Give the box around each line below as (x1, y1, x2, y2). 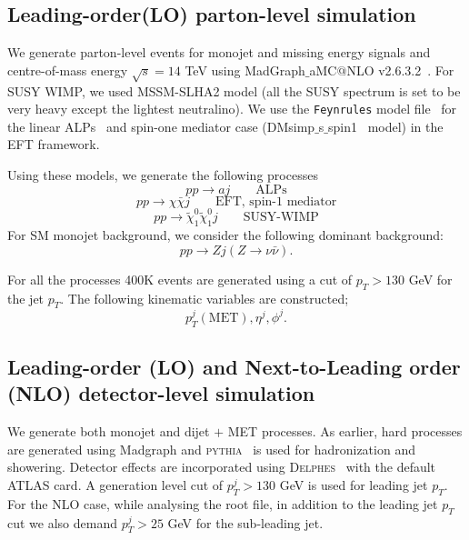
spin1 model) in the (328, 116, 444, 135)
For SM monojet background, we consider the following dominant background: (7, 225, 444, 245)
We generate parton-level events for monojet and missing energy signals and (7, 43, 431, 62)
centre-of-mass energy (7, 60, 128, 79)
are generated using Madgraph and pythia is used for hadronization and (7, 439, 415, 458)
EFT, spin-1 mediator (215, 195, 337, 208)
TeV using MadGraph (185, 60, 305, 79)
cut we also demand (7, 513, 118, 532)
